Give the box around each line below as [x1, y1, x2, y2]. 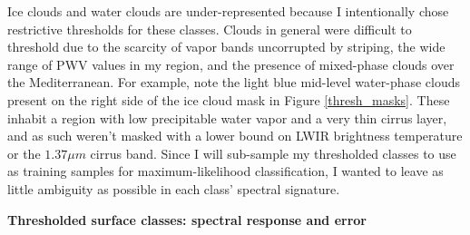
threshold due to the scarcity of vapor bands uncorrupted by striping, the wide [7, 37, 446, 56]
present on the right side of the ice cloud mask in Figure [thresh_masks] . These [7, 90, 450, 109]
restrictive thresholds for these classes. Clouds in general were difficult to [7, 19, 412, 38]
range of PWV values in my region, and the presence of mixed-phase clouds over [7, 54, 455, 73]
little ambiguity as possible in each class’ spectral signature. [7, 179, 340, 198]
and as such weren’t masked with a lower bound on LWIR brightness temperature [7, 126, 463, 145]
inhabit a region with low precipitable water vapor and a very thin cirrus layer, [7, 108, 447, 127]
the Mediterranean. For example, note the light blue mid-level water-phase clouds [7, 73, 461, 92]
